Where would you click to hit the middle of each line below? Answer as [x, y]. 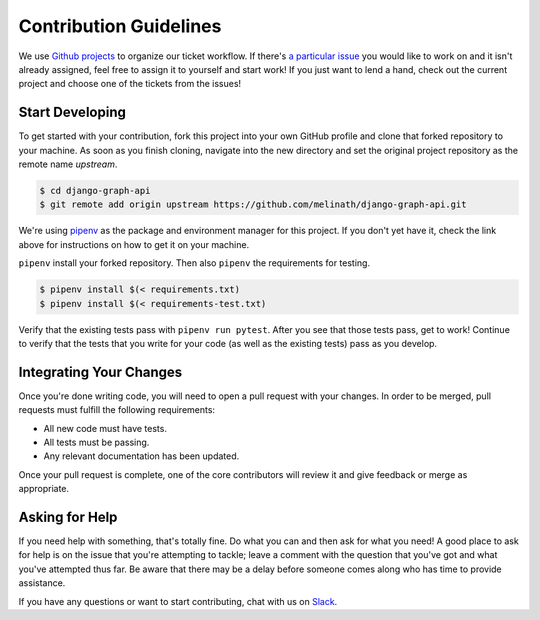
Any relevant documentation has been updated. [141, 456]
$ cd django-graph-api [95, 190]
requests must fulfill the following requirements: [116, 410]
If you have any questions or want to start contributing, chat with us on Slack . [178, 601]
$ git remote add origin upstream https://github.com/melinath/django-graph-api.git [253, 204]
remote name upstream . [68, 164]
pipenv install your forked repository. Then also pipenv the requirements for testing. [194, 263]
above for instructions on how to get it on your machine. [134, 244]
